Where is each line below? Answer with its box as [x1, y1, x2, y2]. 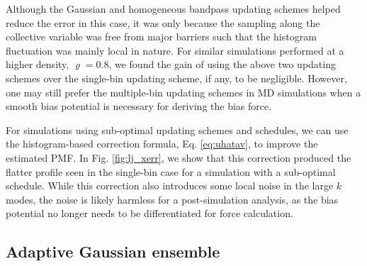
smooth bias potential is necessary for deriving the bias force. [6, 99, 272, 113]
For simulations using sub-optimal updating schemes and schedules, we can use [6, 122, 349, 137]
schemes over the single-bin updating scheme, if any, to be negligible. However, [6, 70, 347, 85]
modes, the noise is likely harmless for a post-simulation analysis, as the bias [6, 192, 339, 206]
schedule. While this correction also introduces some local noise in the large [6, 178, 334, 193]
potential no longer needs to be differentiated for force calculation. [6, 206, 293, 221]
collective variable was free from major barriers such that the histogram [6, 29, 317, 44]
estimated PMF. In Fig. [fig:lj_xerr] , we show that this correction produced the [6, 150, 351, 165]
